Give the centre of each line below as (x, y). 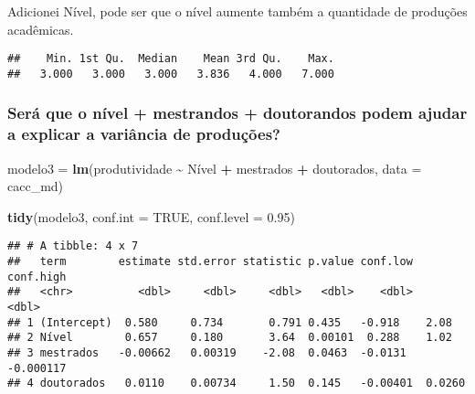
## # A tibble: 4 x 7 (73, 246)
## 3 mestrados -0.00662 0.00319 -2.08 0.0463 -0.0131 (207, 353)
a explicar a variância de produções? (144, 134)
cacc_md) (36, 186)
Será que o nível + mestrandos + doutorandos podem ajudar (237, 113)
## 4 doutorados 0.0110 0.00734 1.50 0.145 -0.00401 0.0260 (237, 383)
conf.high (37, 277)
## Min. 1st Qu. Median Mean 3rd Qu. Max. (171, 59)
